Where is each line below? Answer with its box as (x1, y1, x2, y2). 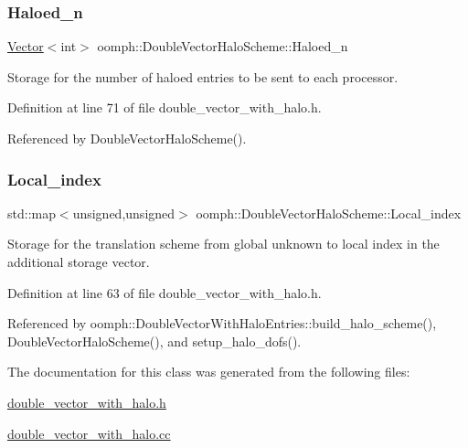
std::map (7, 203, 56, 222)
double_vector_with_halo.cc (7, 423, 171, 443)
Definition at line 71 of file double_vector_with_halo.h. (7, 98, 322, 117)
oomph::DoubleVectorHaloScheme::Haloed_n (97, 37, 348, 56)
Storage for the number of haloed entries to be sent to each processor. (7, 67, 399, 86)
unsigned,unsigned (72, 203, 175, 222)
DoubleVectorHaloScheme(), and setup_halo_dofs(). (7, 331, 302, 350)
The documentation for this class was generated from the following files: (7, 362, 410, 381)
